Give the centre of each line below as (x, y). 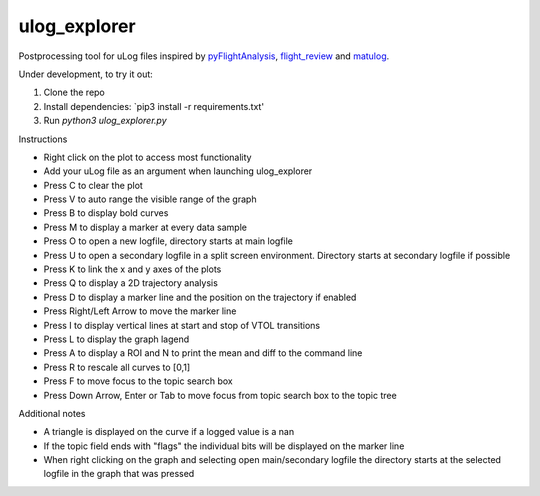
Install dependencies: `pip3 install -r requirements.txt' (154, 106)
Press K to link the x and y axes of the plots (132, 269)
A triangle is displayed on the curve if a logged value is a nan (169, 432)
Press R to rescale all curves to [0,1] (117, 367)
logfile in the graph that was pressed (119, 474)
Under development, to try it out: (86, 74)
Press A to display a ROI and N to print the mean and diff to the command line (203, 353)
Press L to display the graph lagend (116, 339)
